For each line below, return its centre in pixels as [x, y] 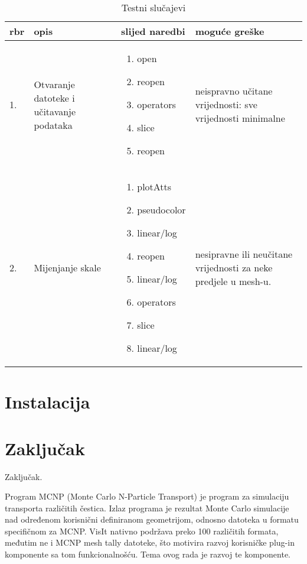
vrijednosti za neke [234, 267]
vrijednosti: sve [226, 104]
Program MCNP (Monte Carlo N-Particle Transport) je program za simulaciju [147, 496]
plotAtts [154, 187]
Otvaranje [54, 84]
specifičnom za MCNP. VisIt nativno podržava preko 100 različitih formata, [142, 531]
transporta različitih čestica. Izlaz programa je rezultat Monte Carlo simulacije [147, 508]
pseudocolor [161, 210]
